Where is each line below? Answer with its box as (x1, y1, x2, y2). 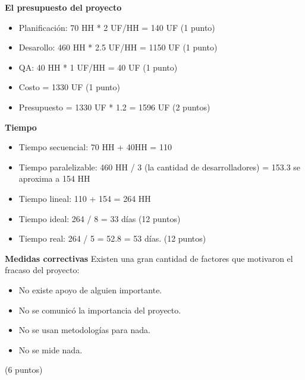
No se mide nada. (18, 343, 83, 356)
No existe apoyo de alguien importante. (18, 283, 162, 296)
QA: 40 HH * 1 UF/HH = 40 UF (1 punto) (18, 61, 178, 73)
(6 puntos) (5, 363, 43, 376)
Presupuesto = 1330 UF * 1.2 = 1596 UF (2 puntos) (18, 100, 210, 113)
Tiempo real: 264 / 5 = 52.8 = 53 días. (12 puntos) (18, 232, 206, 245)
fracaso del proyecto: (5, 264, 80, 276)
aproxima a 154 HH (18, 172, 90, 185)
